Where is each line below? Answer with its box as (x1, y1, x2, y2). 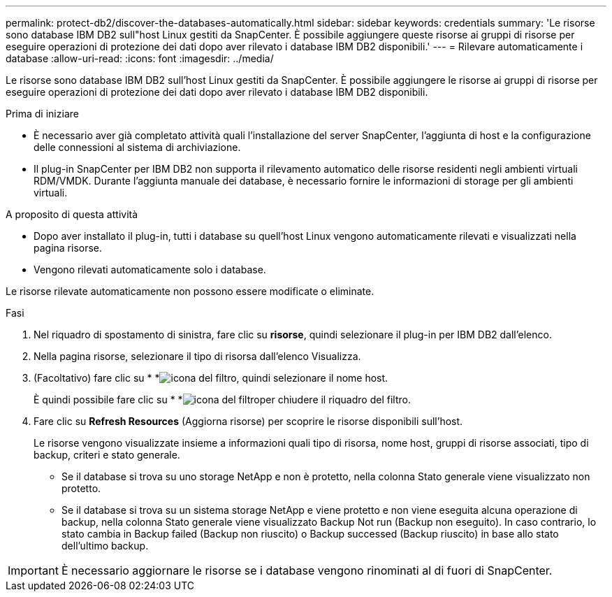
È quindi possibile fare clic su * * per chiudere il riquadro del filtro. (34, 394, 411, 405)
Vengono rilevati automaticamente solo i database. (34, 264, 266, 275)
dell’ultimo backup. (61, 540, 149, 552)
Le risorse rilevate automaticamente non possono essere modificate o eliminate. (6, 285, 374, 297)
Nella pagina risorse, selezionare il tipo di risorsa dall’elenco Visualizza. (34, 350, 361, 362)
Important (8, 563, 59, 577)
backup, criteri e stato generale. (34, 449, 180, 461)
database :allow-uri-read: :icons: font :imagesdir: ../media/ (6, 52, 274, 64)
